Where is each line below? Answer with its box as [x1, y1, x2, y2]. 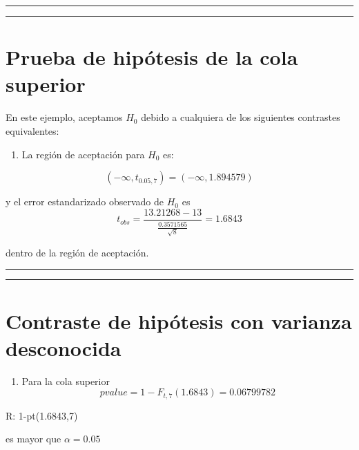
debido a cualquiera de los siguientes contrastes [141, 110, 340, 124]
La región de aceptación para [21, 147, 145, 161]
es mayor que [6, 431, 61, 446]
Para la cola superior [21, 373, 110, 388]
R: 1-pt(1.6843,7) [6, 408, 78, 422]
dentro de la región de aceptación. [6, 245, 149, 259]
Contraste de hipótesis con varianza [6, 306, 352, 335]
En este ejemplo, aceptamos [6, 110, 123, 124]
